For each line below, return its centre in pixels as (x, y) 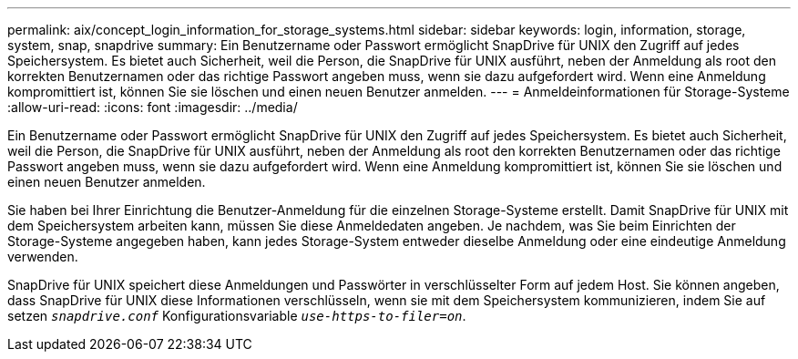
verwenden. (43, 256)
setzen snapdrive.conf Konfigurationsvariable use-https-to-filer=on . (237, 316)
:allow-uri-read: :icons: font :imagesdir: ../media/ (153, 107)
